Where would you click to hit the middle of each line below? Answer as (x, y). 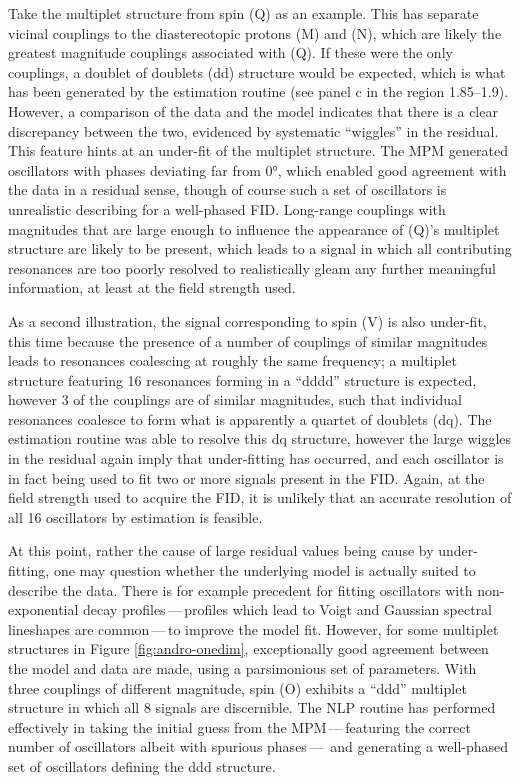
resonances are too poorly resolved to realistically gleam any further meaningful (252, 267)
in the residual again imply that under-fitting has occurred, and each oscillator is (256, 458)
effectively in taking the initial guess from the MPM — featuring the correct (239, 726)
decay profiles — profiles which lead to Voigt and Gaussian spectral (288, 609)
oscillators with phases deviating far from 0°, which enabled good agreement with (257, 169)
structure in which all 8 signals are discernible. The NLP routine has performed (252, 707)
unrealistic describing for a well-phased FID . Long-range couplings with (227, 208)
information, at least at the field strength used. (152, 287)
